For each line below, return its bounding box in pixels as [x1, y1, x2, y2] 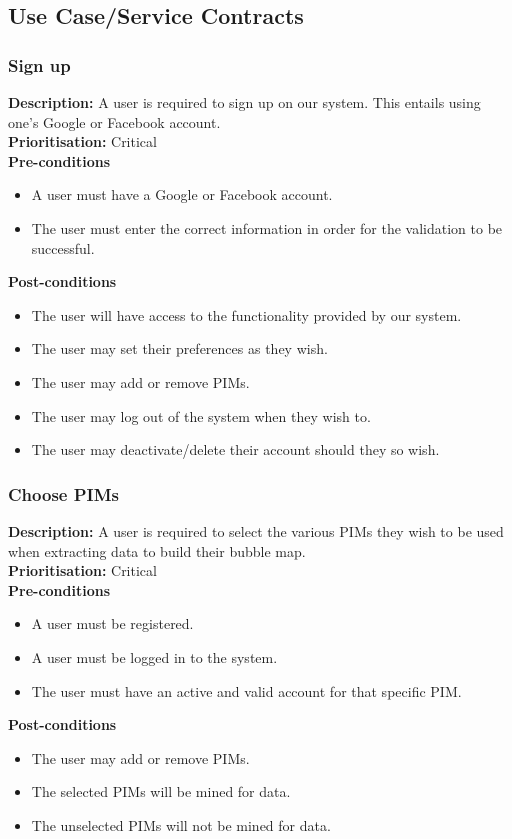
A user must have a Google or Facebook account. [31, 184, 333, 205]
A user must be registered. [31, 613, 194, 634]
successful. [31, 237, 95, 258]
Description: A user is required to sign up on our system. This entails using [8, 92, 481, 112]
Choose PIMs [8, 481, 119, 506]
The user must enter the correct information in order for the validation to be [31, 217, 503, 238]
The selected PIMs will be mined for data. [31, 781, 291, 802]
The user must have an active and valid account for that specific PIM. [31, 680, 462, 701]
